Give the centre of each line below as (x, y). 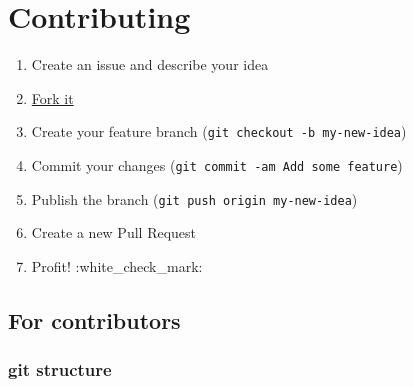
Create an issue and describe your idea (150, 64)
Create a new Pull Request (114, 232)
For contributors (94, 319)
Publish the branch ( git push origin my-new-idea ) (194, 198)
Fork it (52, 97)
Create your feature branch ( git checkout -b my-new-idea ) (219, 131)
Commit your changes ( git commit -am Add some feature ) (217, 164)
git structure (60, 369)
